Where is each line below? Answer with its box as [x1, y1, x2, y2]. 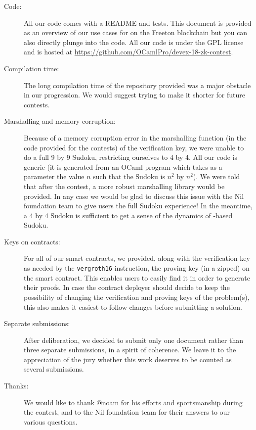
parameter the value [24, 171, 85, 182]
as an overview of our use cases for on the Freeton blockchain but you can [24, 27, 248, 38]
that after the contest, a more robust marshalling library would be [24, 181, 225, 191]
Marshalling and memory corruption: [4, 116, 116, 126]
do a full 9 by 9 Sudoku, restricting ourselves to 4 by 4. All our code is [24, 152, 238, 162]
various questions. [24, 416, 78, 427]
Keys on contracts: [4, 236, 60, 246]
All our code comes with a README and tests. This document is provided [24, 17, 252, 28]
